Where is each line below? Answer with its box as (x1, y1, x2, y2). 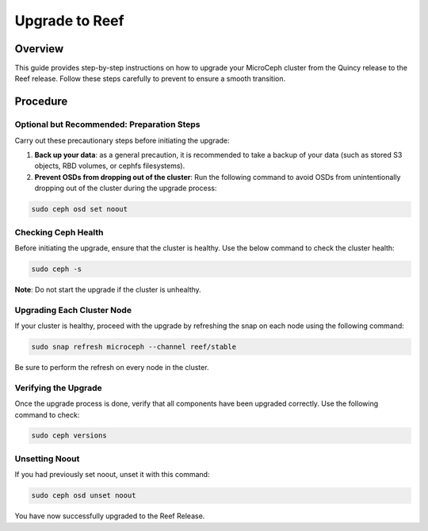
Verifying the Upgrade (14, 382, 102, 393)
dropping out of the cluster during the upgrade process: (34, 183, 217, 193)
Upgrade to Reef (14, 12, 124, 29)
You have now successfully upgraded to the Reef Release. (14, 511, 205, 521)
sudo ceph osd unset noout (31, 491, 136, 500)
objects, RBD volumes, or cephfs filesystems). (34, 161, 185, 170)
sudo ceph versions (31, 431, 107, 440)
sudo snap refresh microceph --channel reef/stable (31, 342, 237, 351)
